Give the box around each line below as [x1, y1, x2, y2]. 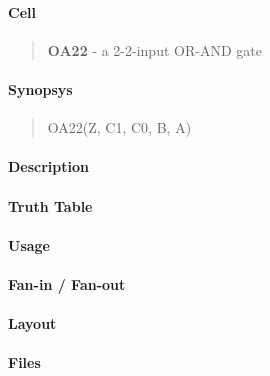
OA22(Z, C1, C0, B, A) [47, 117, 192, 138]
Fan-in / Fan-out [8, 273, 126, 294]
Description [8, 156, 90, 177]
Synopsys [8, 78, 73, 99]
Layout [8, 313, 57, 334]
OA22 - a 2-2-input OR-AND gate [47, 39, 262, 60]
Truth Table [8, 195, 93, 216]
